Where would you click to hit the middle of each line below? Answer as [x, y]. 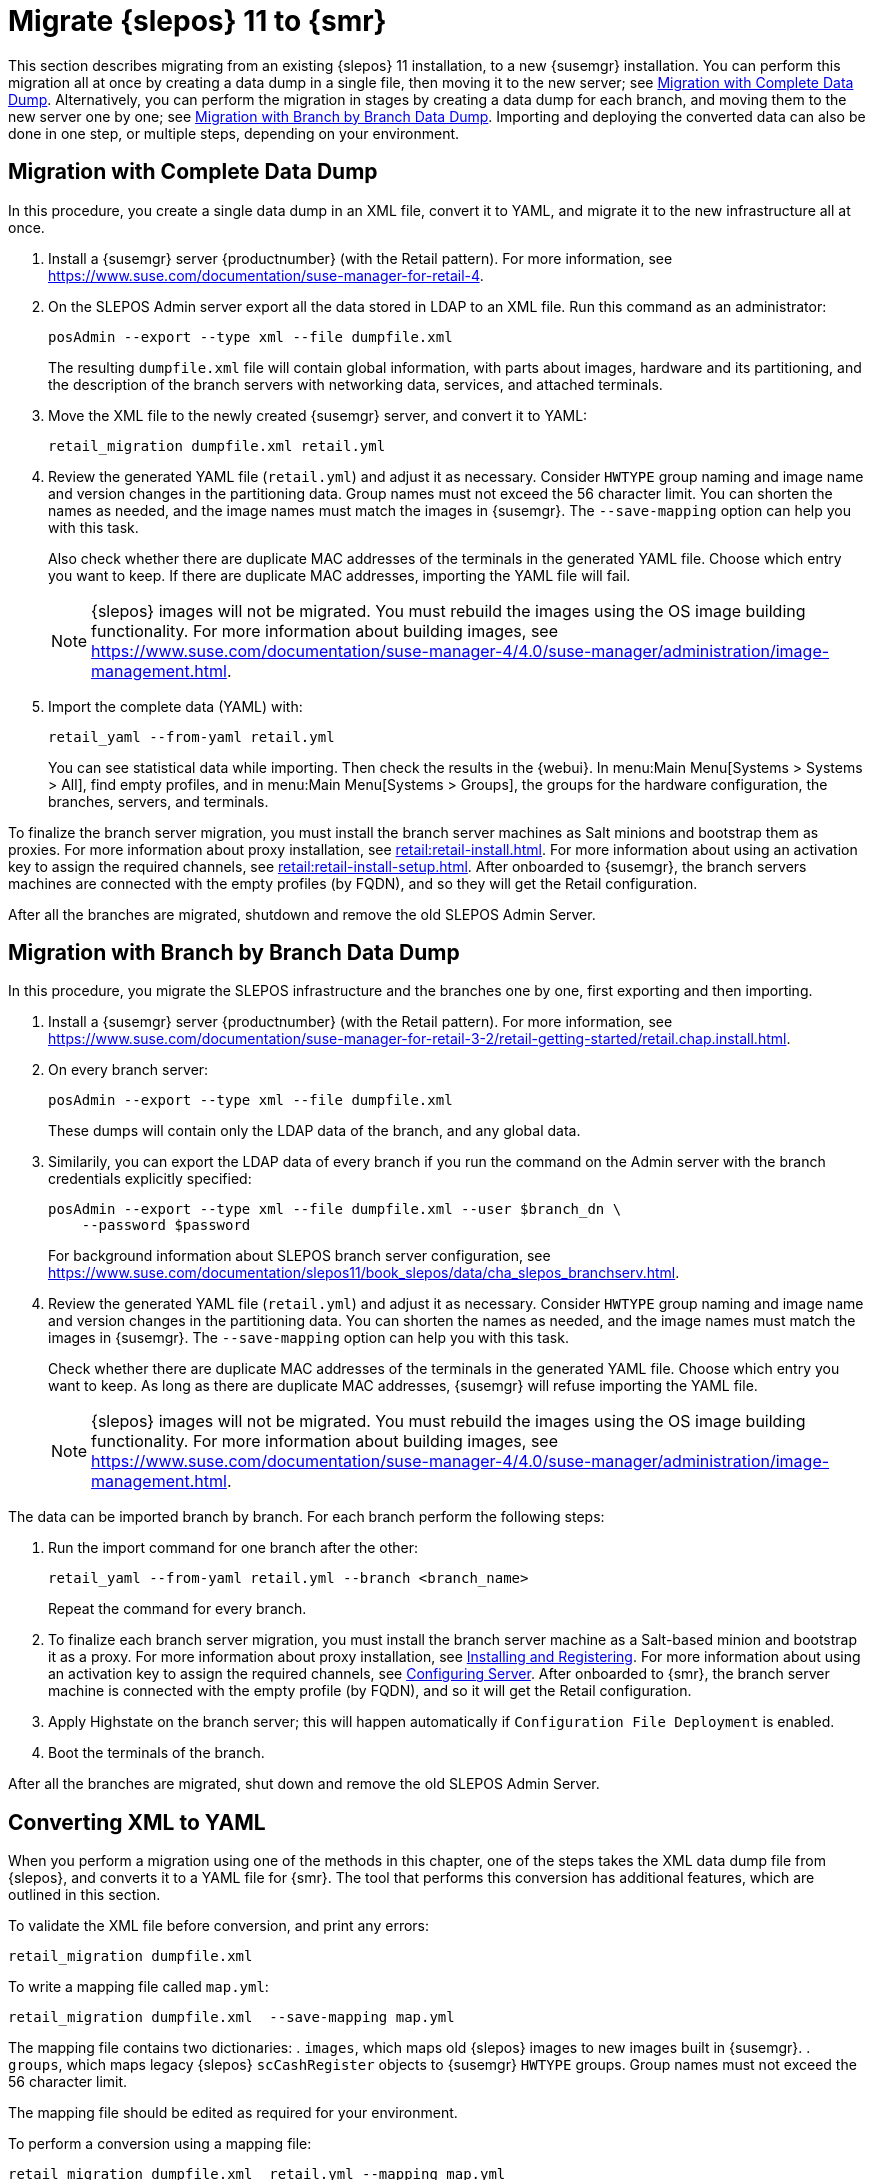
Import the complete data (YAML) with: [175, 706]
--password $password [166, 1225]
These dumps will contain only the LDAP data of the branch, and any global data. [314, 1131]
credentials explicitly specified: [150, 1179]
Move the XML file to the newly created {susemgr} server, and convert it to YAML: [318, 415]
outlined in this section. [84, 1895]
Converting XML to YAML [137, 1822]
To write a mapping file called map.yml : [138, 1987]
